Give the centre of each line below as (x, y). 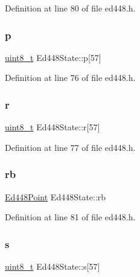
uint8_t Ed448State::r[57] (52, 127)
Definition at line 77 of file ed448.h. (70, 147)
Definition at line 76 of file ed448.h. (70, 78)
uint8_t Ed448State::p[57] (53, 57)
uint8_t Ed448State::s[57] (52, 266)
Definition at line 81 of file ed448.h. (70, 217)
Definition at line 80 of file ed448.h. (70, 8)
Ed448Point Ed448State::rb (56, 196)
